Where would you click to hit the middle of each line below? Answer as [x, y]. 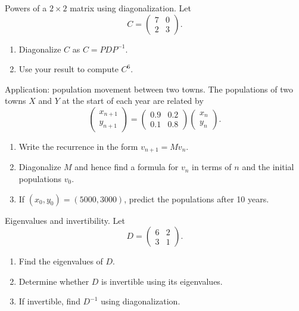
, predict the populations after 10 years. [197, 198]
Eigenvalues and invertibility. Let [65, 220]
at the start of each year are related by [133, 101]
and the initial [268, 167]
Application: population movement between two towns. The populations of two [149, 89]
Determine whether [54, 281]
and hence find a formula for [127, 167]
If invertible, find [49, 301]
